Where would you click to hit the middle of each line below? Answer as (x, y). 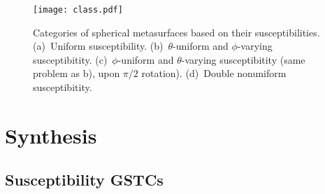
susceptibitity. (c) (70, 59)
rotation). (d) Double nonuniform (214, 73)
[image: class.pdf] (78, 10)
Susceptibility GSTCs (84, 180)
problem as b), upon (77, 73)
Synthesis (51, 135)
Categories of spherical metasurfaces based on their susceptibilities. (176, 32)
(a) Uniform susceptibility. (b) (98, 46)
